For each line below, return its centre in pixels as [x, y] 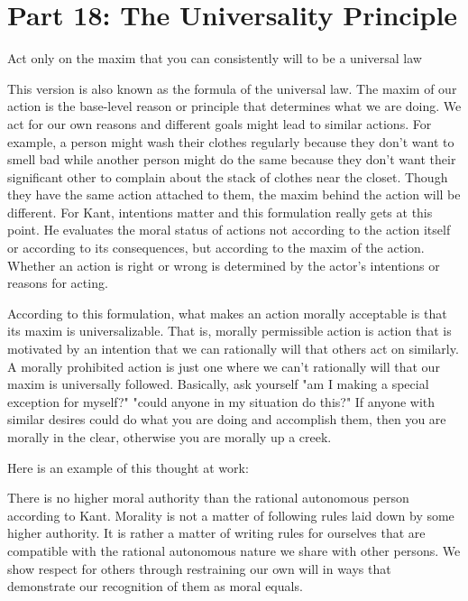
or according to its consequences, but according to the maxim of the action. [216, 248]
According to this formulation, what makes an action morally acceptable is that [227, 313]
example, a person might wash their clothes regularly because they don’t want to [231, 141]
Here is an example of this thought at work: [128, 467]
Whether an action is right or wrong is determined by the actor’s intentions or [224, 265]
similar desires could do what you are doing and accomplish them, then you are [227, 419]
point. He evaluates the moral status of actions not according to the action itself [229, 230]
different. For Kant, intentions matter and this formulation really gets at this [220, 212]
